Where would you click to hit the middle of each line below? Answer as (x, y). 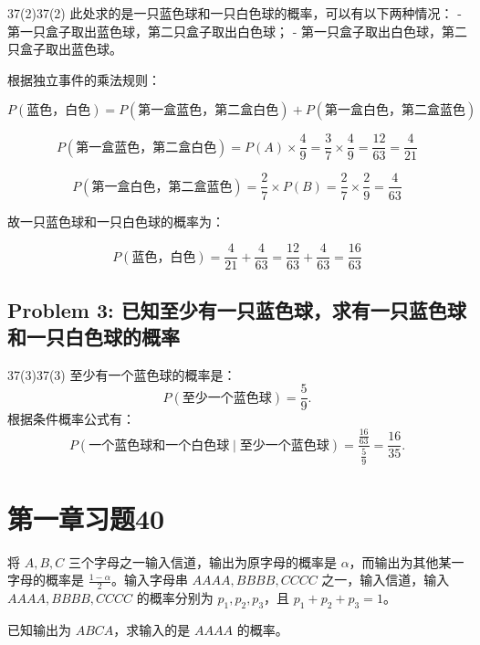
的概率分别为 (175, 598)
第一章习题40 (86, 518)
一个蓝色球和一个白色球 (159, 445)
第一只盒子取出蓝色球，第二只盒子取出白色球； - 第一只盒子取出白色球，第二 (237, 31)
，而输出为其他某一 (407, 561)
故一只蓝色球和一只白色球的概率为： (116, 221)
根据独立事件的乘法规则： (84, 79)
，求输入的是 (152, 629)
